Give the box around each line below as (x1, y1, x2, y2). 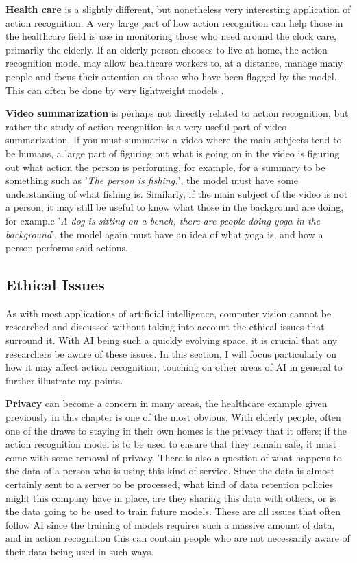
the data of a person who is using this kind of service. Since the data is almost (5, 463, 335, 478)
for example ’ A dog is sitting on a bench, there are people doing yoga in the (5, 213, 321, 227)
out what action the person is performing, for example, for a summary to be (5, 159, 325, 174)
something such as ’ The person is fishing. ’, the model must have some (5, 173, 298, 187)
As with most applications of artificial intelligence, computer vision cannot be (5, 306, 332, 320)
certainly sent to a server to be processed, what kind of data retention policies (5, 477, 334, 492)
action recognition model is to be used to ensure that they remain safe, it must (5, 437, 337, 451)
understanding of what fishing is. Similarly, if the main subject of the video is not (5, 186, 348, 200)
